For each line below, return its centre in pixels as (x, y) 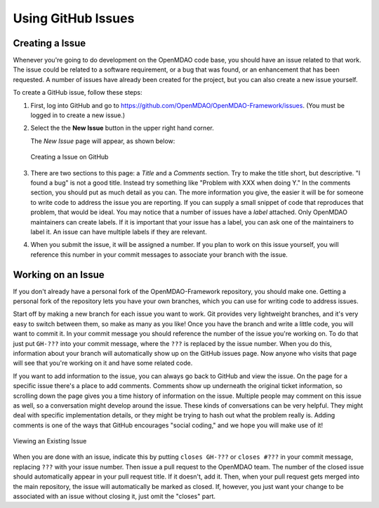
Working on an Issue (59, 275)
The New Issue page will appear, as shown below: (103, 141)
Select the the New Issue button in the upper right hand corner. (122, 128)
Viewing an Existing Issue (50, 441)
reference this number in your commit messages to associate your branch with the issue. (159, 254)
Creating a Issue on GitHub (69, 157)
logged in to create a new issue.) (78, 115)
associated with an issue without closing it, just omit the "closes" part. (114, 496)
